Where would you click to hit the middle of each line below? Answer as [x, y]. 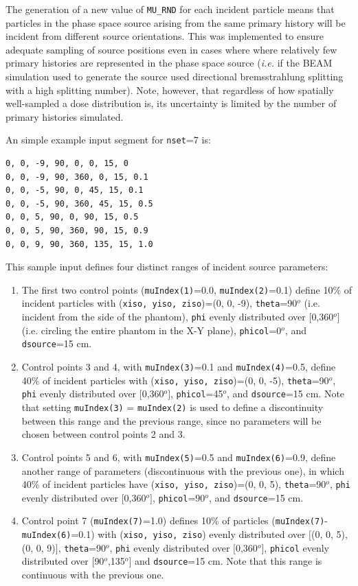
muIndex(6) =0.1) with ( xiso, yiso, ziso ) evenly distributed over [164, 534]
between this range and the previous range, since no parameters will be [171, 420]
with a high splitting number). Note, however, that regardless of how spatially [170, 90]
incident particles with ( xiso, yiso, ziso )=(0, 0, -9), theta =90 [159, 303]
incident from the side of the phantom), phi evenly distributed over [164, 317]
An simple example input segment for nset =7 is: [108, 140]
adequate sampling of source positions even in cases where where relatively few [171, 49]
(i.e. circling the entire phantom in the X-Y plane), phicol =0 [152, 330]
